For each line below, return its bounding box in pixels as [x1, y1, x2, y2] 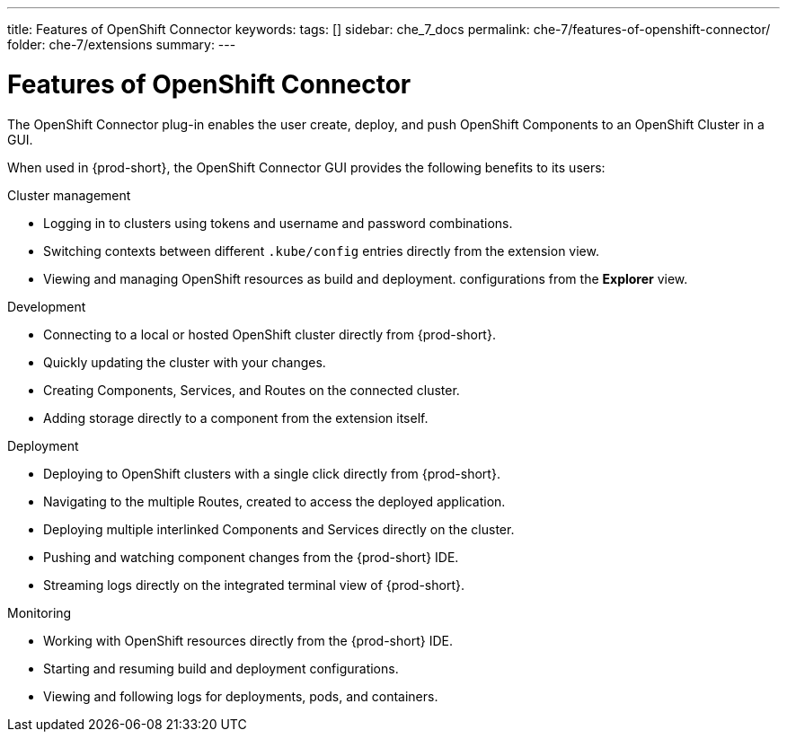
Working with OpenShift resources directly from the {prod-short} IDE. [43, 632, 453, 648]
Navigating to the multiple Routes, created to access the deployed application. [43, 493, 506, 509]
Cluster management [7, 187, 131, 203]
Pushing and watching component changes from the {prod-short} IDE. [43, 549, 459, 565]
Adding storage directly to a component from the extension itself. [43, 409, 429, 426]
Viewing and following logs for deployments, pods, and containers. [43, 688, 438, 704]
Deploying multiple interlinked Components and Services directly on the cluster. [43, 521, 515, 537]
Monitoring [7, 604, 72, 620]
